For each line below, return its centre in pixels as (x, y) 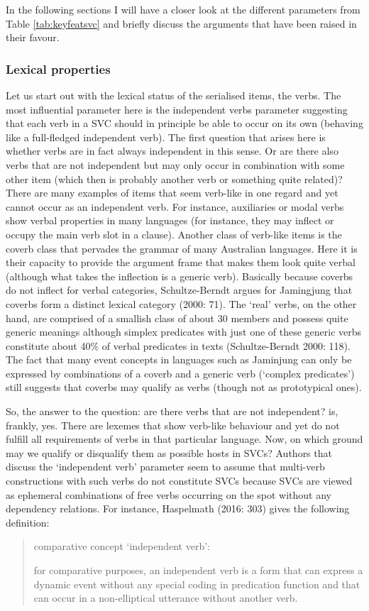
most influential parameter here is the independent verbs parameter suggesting (177, 109)
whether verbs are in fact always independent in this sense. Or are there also (172, 151)
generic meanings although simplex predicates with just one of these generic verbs (184, 332)
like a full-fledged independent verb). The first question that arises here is (166, 137)
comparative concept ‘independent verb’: (122, 546)
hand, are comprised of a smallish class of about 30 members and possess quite (177, 318)
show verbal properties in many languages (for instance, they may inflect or (170, 220)
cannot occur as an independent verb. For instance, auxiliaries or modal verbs (175, 206)
